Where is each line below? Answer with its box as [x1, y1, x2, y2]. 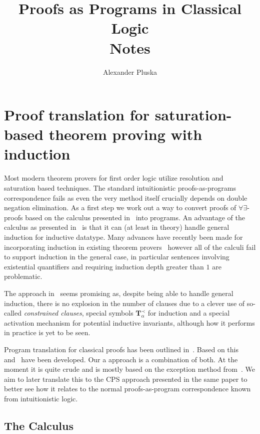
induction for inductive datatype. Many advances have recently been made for [4, 231, 243, 242]
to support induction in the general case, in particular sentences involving [4, 251, 229, 262]
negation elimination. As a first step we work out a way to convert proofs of [4, 202, 236, 213]
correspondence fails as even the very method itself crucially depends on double [4, 192, 247, 203]
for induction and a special [147, 308, 230, 318]
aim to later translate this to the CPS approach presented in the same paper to [4, 373, 247, 384]
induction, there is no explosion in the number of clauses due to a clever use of [4, 298, 245, 308]
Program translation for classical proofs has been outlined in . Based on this [4, 344, 238, 354]
